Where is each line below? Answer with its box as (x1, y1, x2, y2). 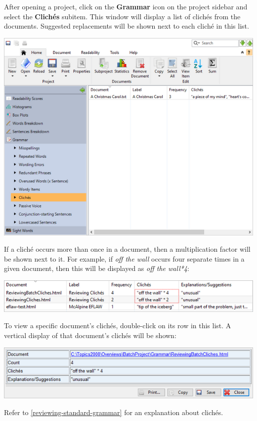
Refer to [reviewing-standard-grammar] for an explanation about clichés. (4, 407, 223, 417)
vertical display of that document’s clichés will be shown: (4, 330, 176, 340)
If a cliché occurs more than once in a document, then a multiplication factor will (4, 244, 251, 254)
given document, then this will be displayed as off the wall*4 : (4, 263, 189, 273)
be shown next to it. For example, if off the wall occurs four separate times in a (4, 253, 245, 264)
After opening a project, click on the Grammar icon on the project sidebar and (4, 1, 248, 11)
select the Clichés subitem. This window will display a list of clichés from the (4, 11, 241, 21)
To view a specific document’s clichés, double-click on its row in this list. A (4, 320, 231, 331)
